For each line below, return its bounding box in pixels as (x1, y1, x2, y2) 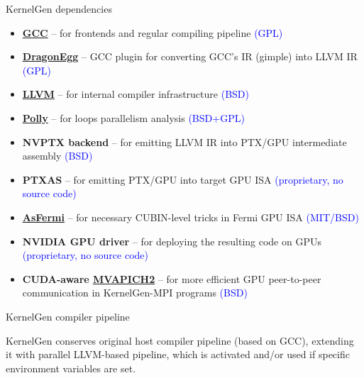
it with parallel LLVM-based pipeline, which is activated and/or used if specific (6, 347, 350, 362)
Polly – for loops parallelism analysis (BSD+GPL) (22, 110, 245, 125)
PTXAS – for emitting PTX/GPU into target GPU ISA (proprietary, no (22, 172, 343, 187)
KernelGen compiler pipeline (6, 308, 130, 323)
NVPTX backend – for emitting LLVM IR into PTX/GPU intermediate (22, 134, 347, 149)
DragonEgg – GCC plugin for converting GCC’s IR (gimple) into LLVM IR (22, 49, 358, 64)
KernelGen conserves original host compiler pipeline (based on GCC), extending (6, 333, 354, 348)
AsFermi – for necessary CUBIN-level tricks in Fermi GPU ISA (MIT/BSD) (22, 209, 359, 224)
